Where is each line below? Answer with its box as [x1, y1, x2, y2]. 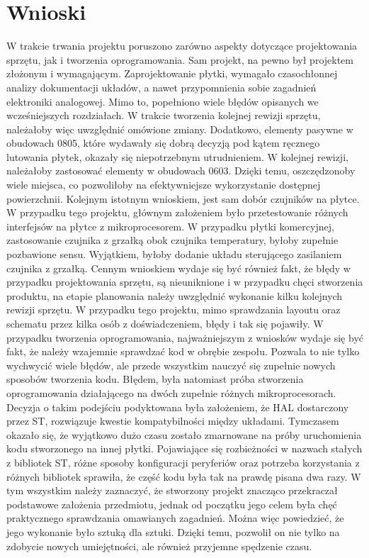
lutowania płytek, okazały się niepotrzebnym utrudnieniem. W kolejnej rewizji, [6, 149, 348, 164]
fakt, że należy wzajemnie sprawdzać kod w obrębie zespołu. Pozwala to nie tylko [6, 344, 360, 359]
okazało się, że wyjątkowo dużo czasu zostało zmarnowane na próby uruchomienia [6, 427, 362, 442]
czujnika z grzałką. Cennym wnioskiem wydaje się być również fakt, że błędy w [6, 260, 351, 275]
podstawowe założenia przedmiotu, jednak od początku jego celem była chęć [6, 496, 337, 511]
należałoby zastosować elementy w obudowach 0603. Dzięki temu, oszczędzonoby [6, 163, 356, 178]
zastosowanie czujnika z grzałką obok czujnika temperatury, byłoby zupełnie [6, 233, 339, 247]
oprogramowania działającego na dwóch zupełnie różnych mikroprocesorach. [6, 385, 336, 400]
